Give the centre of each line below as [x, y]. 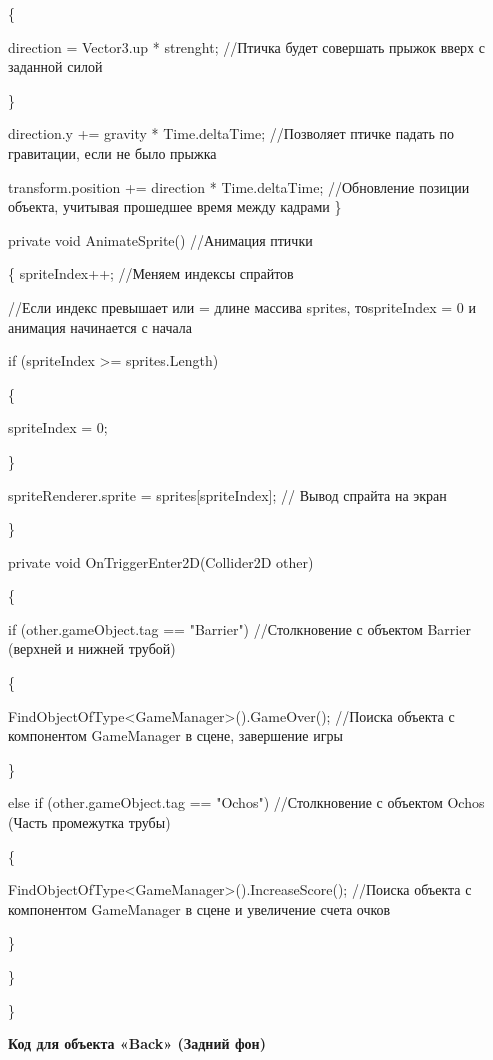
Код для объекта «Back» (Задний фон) [137, 1043]
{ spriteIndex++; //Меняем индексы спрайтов [151, 273]
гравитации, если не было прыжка [112, 152]
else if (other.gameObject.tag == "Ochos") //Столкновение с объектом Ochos [246, 802]
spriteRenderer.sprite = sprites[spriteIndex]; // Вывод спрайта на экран [227, 494]
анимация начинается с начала [100, 326]
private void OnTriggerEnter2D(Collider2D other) [161, 561]
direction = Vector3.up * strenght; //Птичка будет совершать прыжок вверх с [246, 46]
